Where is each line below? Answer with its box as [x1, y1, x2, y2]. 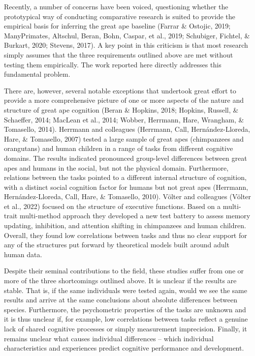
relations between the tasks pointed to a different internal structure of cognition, [4, 172, 247, 182]
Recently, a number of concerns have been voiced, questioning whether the [4, 1, 228, 11]
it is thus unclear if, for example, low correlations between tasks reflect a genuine [4, 314, 248, 324]
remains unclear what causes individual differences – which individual [4, 333, 214, 343]
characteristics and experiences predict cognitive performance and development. [4, 343, 244, 353]
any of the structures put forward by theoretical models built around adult [4, 239, 229, 250]
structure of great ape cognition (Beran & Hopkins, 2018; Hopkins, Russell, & [4, 104, 239, 115]
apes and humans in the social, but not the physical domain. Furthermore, [4, 162, 229, 173]
